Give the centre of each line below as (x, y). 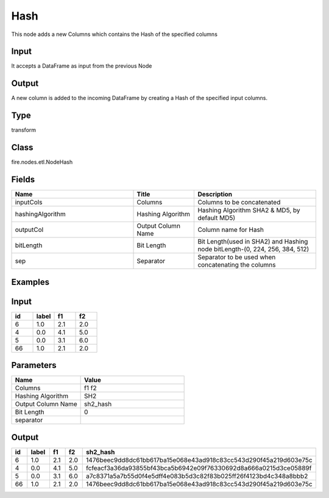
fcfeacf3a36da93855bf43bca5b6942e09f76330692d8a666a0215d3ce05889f (199, 468)
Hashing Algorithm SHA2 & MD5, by (249, 211)
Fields (23, 179)
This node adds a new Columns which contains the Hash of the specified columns (114, 34)
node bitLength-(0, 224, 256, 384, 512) (253, 249)
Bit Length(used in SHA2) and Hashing (253, 242)
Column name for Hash (231, 230)
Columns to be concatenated (239, 203)
